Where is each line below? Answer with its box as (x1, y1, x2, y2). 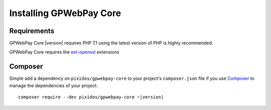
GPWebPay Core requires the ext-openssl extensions (9, 49, 119, 55)
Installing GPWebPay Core (9, 8, 121, 19)
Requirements (9, 27, 55, 35)
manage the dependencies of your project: (9, 82, 98, 88)
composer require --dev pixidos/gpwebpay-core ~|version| (18, 94, 164, 100)
